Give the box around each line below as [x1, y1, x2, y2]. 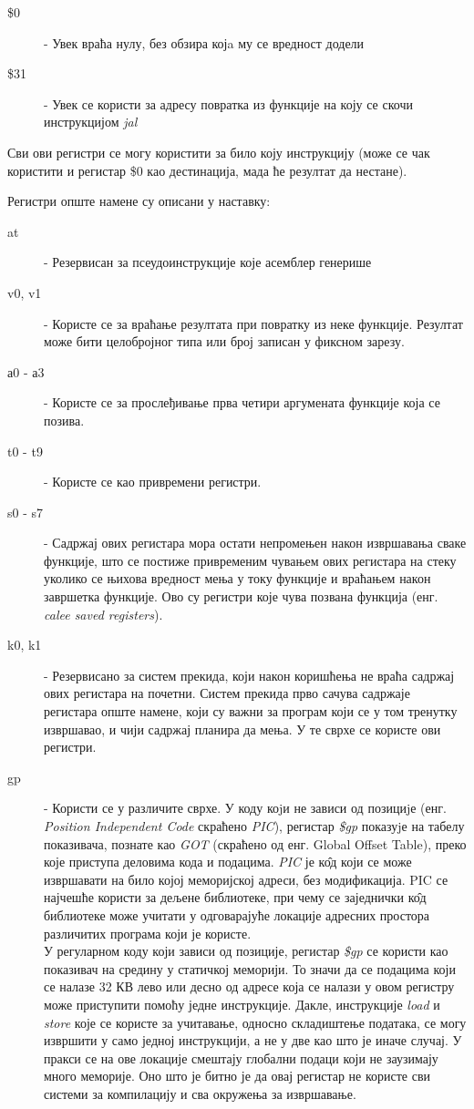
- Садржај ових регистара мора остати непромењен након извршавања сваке [44, 533, 467, 552]
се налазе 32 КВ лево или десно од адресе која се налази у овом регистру [44, 977, 455, 996]
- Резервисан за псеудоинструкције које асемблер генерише [44, 252, 372, 272]
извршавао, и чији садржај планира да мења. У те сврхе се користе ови [44, 719, 441, 738]
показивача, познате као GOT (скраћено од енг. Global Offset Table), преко [44, 834, 467, 853]
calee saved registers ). [44, 604, 163, 623]
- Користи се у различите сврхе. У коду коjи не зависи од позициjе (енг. [44, 798, 447, 817]
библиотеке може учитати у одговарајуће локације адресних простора [44, 905, 430, 924]
